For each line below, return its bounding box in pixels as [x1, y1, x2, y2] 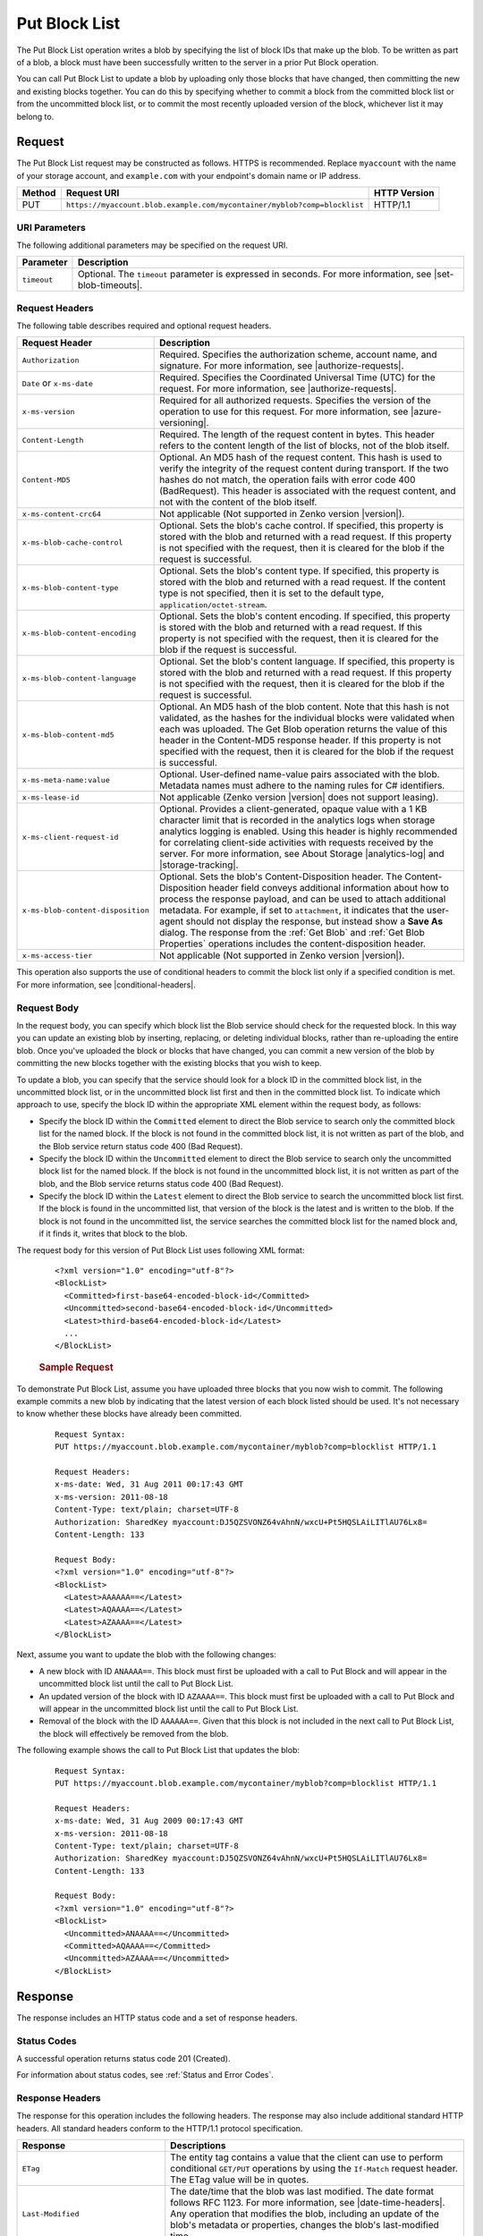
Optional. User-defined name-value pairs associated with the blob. [159, 768, 440, 781]
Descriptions [170, 2139, 226, 2152]
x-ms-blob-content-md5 [21, 730, 115, 740]
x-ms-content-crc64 [21, 509, 102, 519]
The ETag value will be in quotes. [170, 2173, 309, 2186]
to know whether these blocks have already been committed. [16, 1409, 242, 1419]
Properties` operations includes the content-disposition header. [159, 937, 427, 950]
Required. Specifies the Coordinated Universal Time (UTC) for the [159, 371, 436, 384]
